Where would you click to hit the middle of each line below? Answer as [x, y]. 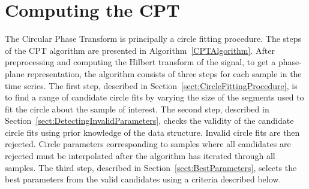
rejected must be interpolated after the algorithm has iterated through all [140, 156]
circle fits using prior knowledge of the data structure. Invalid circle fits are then [152, 132]
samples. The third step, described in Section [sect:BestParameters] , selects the [151, 167]
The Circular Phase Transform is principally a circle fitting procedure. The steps [153, 39]
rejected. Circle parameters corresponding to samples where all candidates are [148, 144]
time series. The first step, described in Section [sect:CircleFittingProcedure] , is [151, 85]
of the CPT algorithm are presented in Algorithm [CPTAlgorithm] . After [140, 50]
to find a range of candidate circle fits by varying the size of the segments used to [154, 97]
